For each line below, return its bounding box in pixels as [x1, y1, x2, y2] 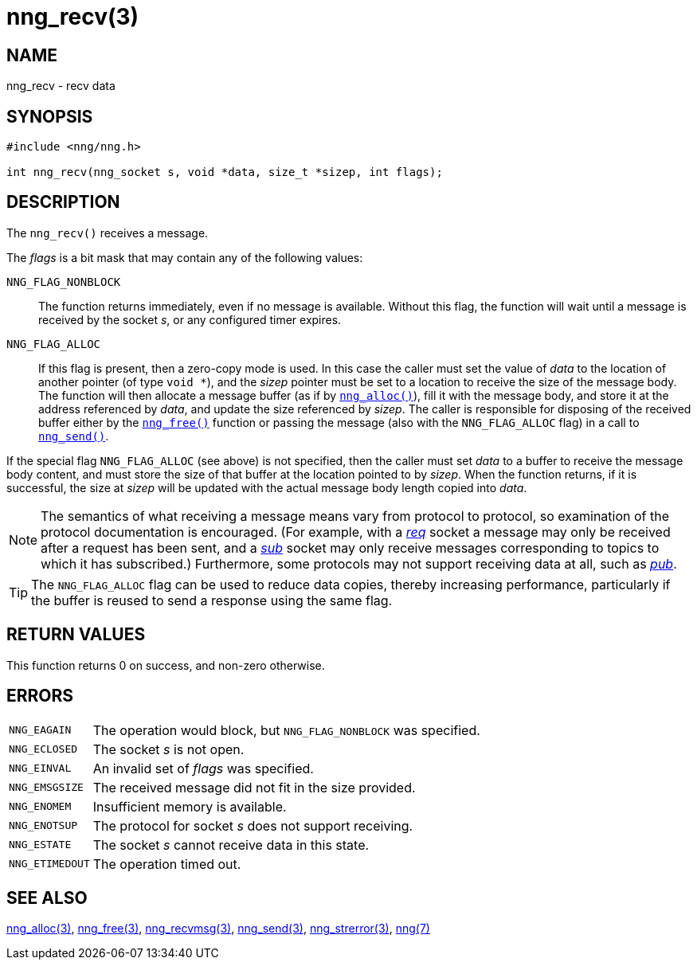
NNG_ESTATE [9, 839, 72, 851]
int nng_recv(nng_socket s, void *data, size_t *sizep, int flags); [6, 166, 443, 179]
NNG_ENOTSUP [9, 819, 78, 832]
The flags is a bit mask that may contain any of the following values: [6, 250, 363, 264]
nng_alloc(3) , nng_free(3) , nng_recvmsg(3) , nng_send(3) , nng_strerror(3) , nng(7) [6, 921, 430, 936]
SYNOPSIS [6, 106, 93, 127]
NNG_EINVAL [9, 762, 72, 775]
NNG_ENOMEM [9, 800, 72, 813]
